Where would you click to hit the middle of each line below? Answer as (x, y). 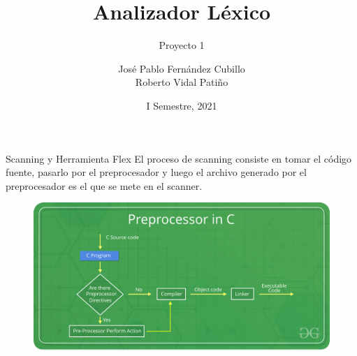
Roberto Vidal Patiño (182, 82)
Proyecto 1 (182, 45)
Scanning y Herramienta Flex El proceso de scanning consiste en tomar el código (179, 158)
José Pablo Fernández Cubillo (182, 68)
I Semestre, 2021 (182, 105)
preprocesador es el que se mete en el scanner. (104, 185)
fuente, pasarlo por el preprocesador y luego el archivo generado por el (156, 172)
